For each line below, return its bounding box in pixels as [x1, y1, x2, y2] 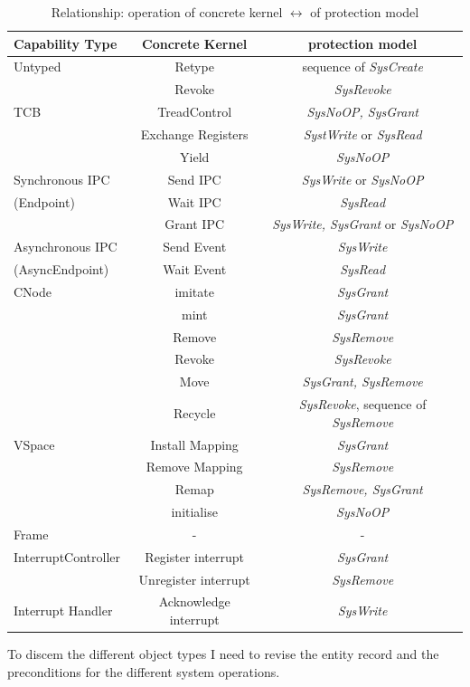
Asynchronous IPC [14, 237, 117, 256]
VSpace [14, 434, 55, 453]
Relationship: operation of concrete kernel [51, 3, 283, 21]
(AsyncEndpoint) [14, 260, 109, 279]
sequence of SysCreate [302, 57, 423, 76]
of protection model [310, 3, 419, 21]
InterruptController [14, 547, 121, 566]
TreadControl [157, 102, 232, 121]
